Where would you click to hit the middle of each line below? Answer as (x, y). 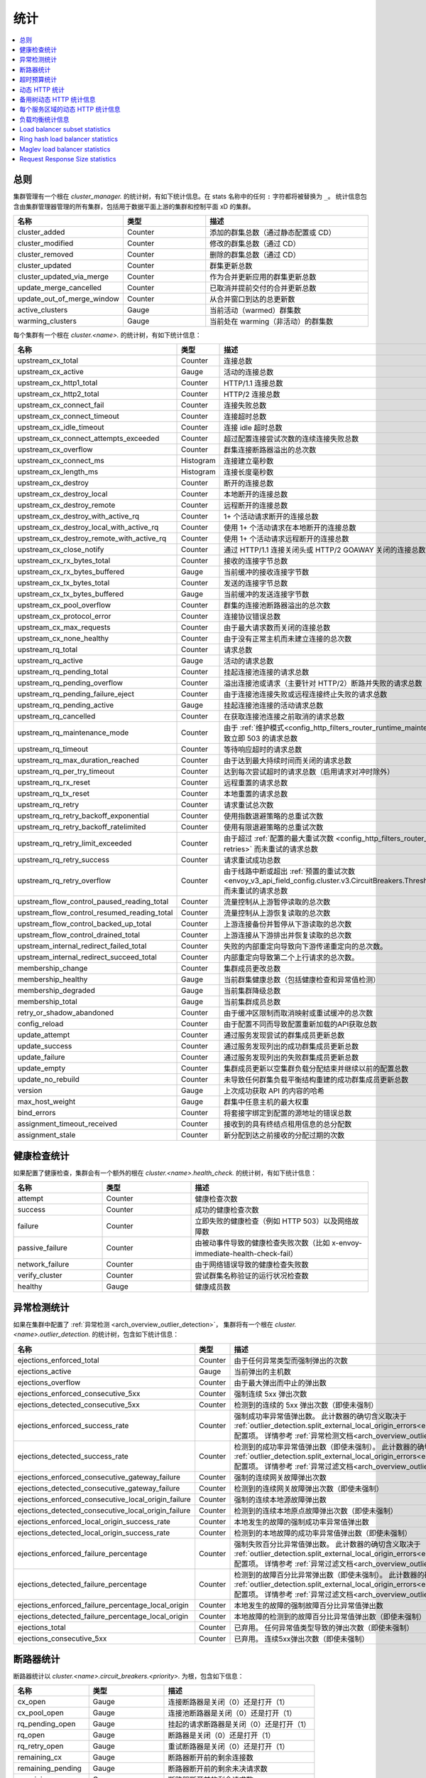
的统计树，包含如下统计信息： (136, 1334)
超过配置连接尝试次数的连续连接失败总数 (291, 439)
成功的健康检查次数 (227, 1210)
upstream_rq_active (50, 661)
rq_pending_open (47, 1724)
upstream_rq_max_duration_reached (78, 760)
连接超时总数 (245, 417)
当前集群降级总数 (252, 991)
